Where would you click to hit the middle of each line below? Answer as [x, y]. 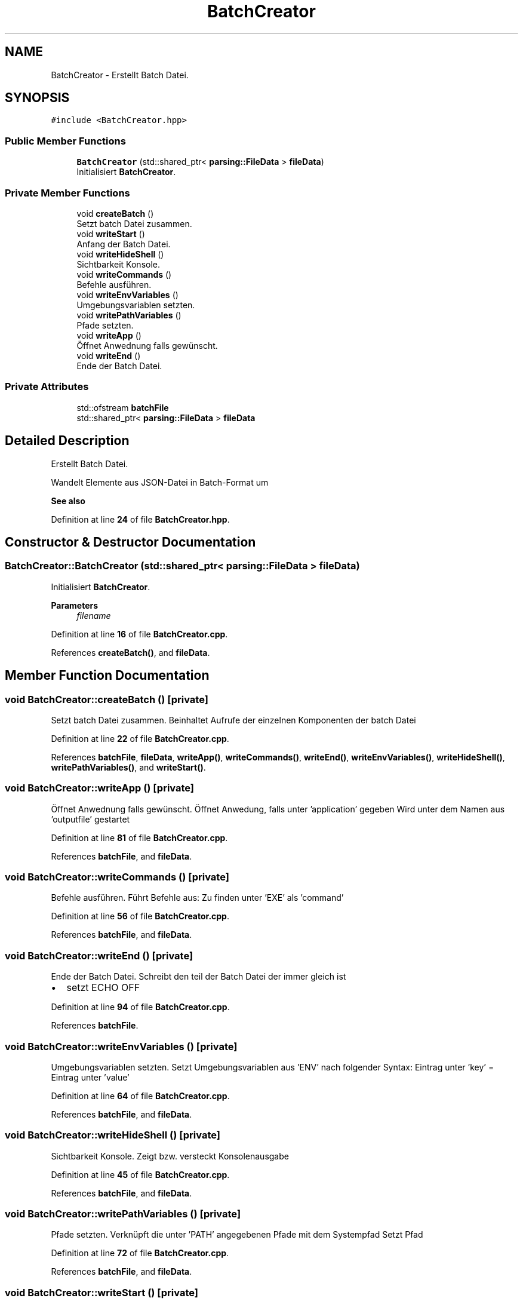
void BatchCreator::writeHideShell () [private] [113, 1135]
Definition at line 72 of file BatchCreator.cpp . [140, 1253]
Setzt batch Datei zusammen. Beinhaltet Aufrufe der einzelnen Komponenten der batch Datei [233, 720]
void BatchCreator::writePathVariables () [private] [123, 1214]
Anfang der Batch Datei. [124, 244]
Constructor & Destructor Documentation [130, 542]
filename [94, 615]
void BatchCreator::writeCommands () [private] [117, 877]
